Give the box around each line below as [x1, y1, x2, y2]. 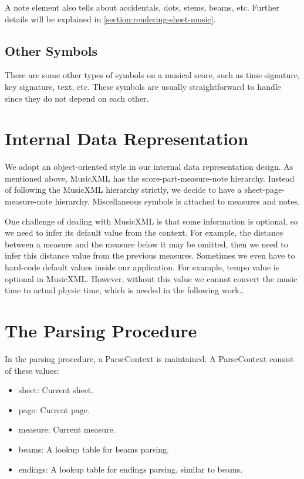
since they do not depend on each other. [5, 92, 149, 104]
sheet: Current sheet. [18, 384, 94, 396]
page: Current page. [18, 403, 90, 416]
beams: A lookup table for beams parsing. [18, 443, 170, 455]
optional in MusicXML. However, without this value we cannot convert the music [5, 272, 298, 284]
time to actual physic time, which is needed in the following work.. [5, 284, 244, 296]
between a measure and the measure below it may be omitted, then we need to [5, 237, 288, 250]
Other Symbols [5, 41, 98, 59]
